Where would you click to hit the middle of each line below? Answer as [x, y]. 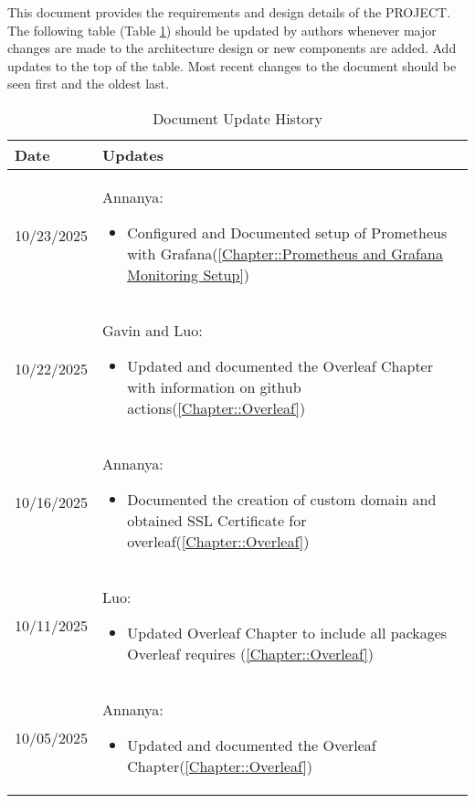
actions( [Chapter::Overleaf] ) [216, 407]
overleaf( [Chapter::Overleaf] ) [218, 541]
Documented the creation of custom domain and [282, 499]
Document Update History [237, 118]
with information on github [214, 386]
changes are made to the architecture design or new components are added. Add [232, 48]
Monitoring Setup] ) [189, 274]
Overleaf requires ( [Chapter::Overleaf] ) [250, 653]
